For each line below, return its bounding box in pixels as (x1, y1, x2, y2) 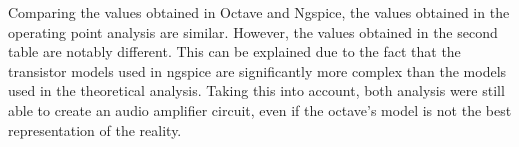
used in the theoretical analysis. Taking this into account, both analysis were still (8, 80, 505, 101)
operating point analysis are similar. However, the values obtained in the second (8, 21, 498, 42)
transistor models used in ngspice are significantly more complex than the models (8, 60, 507, 81)
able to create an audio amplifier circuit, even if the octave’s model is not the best (8, 99, 512, 120)
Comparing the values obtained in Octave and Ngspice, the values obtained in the (8, 2, 510, 22)
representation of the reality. (8, 119, 182, 140)
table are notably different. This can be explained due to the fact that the (8, 41, 461, 62)
